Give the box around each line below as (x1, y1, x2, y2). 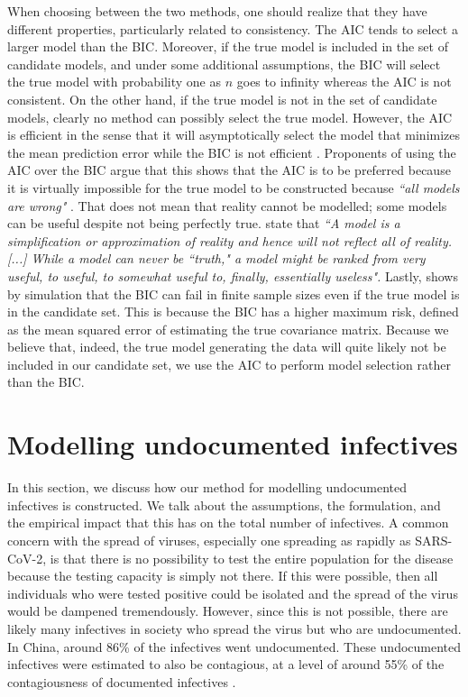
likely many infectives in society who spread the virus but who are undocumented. (7, 619, 462, 637)
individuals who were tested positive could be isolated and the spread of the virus (7, 583, 458, 602)
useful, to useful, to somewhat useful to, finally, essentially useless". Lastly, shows (7, 266, 458, 285)
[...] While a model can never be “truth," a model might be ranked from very (7, 249, 426, 268)
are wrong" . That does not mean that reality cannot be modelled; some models (7, 196, 447, 215)
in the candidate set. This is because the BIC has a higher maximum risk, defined (7, 302, 459, 321)
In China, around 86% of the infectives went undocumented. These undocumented (7, 637, 462, 656)
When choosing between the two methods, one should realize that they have (7, 2, 427, 20)
